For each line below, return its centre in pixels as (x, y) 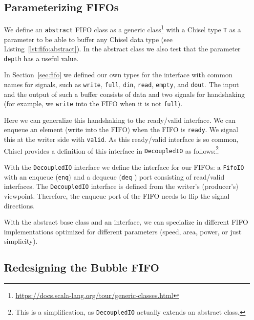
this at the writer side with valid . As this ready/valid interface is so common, (121, 139)
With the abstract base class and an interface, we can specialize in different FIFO (126, 222)
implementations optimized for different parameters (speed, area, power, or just (123, 231)
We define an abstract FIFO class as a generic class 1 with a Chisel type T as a (123, 29)
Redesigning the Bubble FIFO (82, 267)
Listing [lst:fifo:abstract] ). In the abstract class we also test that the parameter (122, 49)
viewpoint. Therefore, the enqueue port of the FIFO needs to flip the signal (117, 196)
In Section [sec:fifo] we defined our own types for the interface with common (118, 75)
